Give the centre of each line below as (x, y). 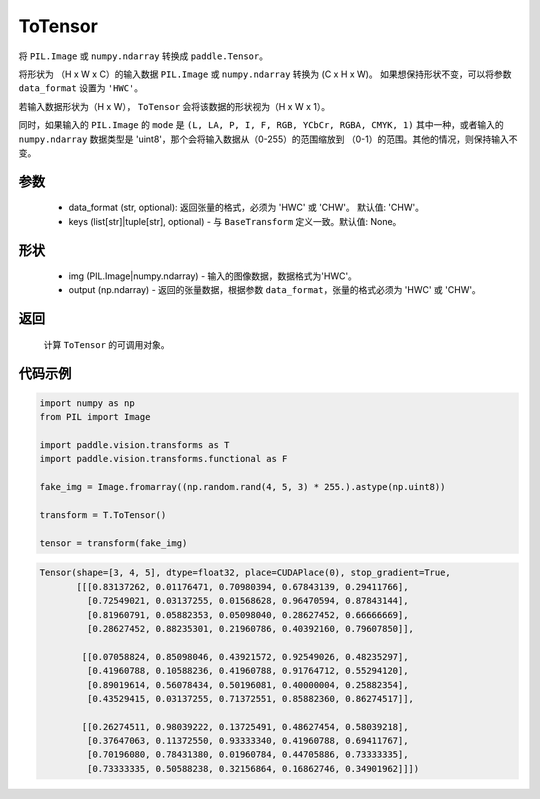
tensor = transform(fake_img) (113, 543)
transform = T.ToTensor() (103, 515)
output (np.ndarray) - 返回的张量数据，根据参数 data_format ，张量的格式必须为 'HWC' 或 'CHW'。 (275, 290)
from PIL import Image (95, 417)
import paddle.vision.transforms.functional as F (163, 459)
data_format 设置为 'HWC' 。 (81, 88)
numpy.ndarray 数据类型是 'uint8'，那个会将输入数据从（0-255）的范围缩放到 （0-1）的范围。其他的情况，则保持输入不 (268, 139)
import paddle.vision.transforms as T (134, 445)
